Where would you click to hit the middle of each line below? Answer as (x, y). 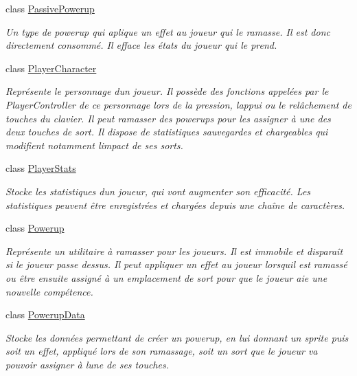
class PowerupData (45, 314)
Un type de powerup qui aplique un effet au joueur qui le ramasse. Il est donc (168, 31)
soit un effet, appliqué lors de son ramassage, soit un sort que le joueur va (162, 351)
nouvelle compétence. (49, 291)
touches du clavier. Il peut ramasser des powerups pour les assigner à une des (168, 118)
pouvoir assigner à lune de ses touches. (87, 364)
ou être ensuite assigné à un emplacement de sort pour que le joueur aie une (166, 277)
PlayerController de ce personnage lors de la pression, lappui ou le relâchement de (178, 104)
